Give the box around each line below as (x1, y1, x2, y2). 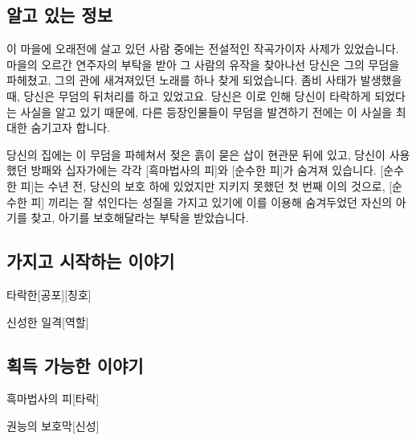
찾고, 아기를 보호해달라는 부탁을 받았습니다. (31, 209, 249, 226)
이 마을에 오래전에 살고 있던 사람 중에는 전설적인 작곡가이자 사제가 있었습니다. (6, 40, 399, 57)
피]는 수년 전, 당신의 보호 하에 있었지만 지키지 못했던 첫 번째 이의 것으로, (20, 177, 385, 194)
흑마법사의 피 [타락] (6, 390, 100, 407)
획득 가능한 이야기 (6, 352, 144, 377)
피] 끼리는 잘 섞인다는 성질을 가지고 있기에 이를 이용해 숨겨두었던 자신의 (31, 193, 393, 210)
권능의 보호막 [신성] (6, 417, 100, 434)
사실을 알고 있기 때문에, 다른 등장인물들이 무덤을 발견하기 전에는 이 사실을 (20, 103, 393, 120)
